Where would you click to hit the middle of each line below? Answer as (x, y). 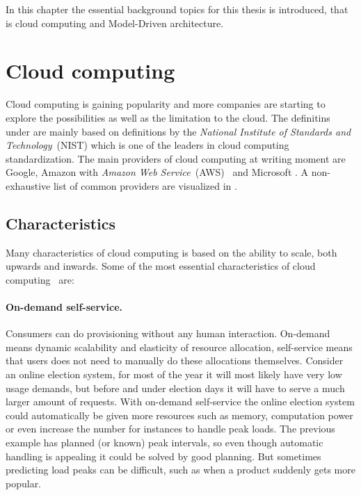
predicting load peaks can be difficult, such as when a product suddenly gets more (180, 470)
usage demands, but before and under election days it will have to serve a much (175, 388)
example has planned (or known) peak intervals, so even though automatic (165, 442)
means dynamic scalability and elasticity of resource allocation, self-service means (179, 347)
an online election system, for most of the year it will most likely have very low (174, 374)
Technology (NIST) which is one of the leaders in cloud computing (147, 145)
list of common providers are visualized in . (145, 185)
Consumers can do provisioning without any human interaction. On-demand (168, 333)
